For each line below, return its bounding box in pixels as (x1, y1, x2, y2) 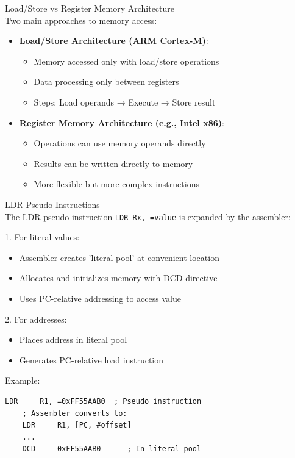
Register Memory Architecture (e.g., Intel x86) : (19, 116, 224, 129)
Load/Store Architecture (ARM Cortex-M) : (19, 34, 208, 47)
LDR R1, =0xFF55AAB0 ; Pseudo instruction (5, 396, 202, 406)
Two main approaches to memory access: (5, 13, 157, 26)
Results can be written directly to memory (34, 157, 193, 170)
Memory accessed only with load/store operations (34, 54, 219, 67)
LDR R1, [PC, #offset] (22, 421, 132, 430)
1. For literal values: (5, 231, 80, 243)
